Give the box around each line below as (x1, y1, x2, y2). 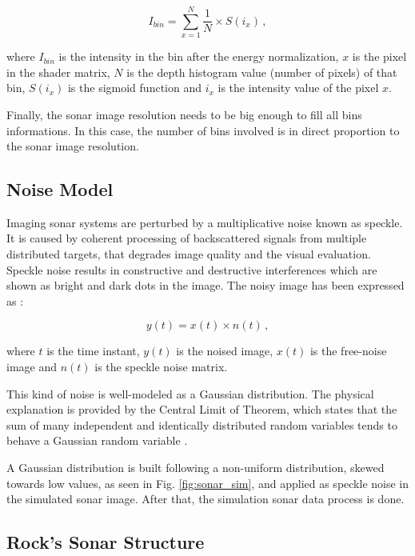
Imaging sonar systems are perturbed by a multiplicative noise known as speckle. (6, 214, 403, 230)
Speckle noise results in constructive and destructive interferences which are (6, 261, 377, 278)
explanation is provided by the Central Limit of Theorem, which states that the (6, 401, 397, 418)
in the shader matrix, (6, 63, 110, 80)
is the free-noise (309, 342, 387, 359)
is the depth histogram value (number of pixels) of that (126, 63, 397, 80)
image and (6, 358, 57, 375)
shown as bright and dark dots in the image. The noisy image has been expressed (6, 277, 405, 294)
